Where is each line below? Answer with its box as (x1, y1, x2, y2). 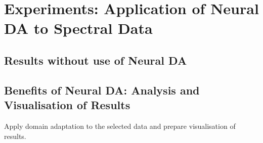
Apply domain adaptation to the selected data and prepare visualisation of (4, 120, 236, 131)
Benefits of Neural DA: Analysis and (4, 82, 200, 98)
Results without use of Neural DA (4, 52, 187, 68)
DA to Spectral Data (4, 18, 153, 38)
